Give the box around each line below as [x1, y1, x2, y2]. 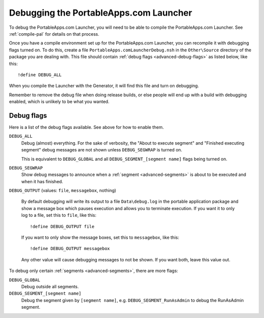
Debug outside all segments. [21, 284, 79, 289]
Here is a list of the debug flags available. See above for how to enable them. [9, 124, 164, 130]
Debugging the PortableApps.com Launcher [9, 7, 193, 18]
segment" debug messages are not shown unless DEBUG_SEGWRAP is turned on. [21, 147, 182, 153]
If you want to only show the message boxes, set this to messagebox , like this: [21, 234, 179, 240]
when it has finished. [21, 178, 64, 184]
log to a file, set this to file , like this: [21, 212, 97, 218]
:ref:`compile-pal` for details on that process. [9, 31, 100, 37]
